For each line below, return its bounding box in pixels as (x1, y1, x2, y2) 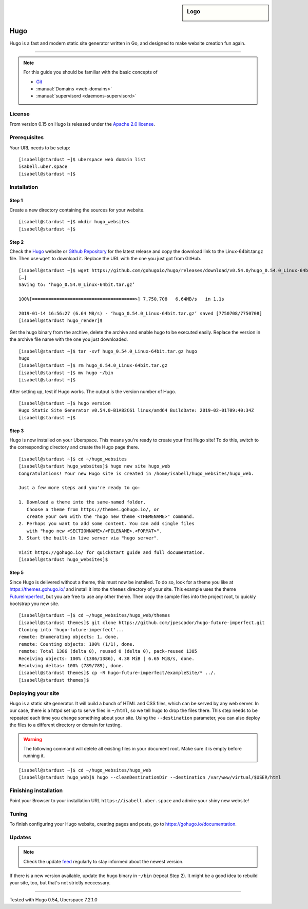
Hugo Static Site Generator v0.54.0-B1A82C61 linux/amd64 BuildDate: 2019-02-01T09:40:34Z (18, 408, 254, 413)
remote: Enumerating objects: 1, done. (18, 634, 119, 640)
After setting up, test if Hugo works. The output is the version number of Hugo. (9, 388, 177, 395)
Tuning (9, 810, 28, 817)
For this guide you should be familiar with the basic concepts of (23, 69, 158, 75)
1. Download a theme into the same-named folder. (18, 499, 146, 505)
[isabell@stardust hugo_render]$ (18, 318, 103, 323)
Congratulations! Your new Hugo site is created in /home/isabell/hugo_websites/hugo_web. (18, 470, 254, 476)
